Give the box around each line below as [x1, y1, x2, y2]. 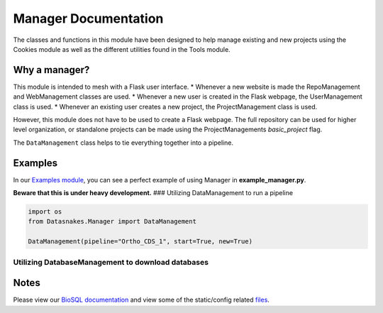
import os [28, 208, 62, 216]
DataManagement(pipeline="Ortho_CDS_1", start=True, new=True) [28, 238, 253, 246]
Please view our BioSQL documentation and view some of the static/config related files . [13, 295, 270, 304]
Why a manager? [13, 64, 90, 76]
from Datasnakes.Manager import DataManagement [28, 217, 196, 226]
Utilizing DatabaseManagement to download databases [13, 257, 209, 267]
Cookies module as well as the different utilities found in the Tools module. [13, 45, 231, 53]
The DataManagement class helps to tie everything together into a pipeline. [13, 138, 234, 147]
